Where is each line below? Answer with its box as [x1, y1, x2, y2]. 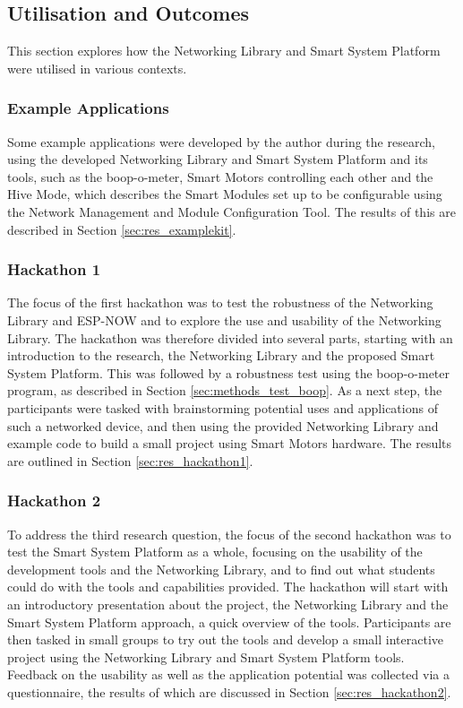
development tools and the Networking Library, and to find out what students [7, 559, 435, 578]
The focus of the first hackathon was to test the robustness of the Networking [7, 293, 433, 312]
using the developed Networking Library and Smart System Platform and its [7, 150, 428, 168]
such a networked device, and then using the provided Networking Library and [7, 416, 439, 435]
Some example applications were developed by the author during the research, [7, 132, 435, 151]
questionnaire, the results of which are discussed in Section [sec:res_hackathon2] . [7, 682, 451, 701]
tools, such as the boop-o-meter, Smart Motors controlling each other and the [7, 167, 433, 186]
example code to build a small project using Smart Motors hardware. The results [7, 434, 452, 453]
